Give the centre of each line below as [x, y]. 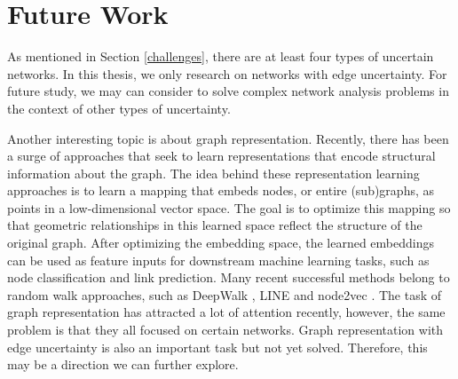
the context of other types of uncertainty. [119, 108]
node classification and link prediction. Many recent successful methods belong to [229, 277]
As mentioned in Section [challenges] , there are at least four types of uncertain [221, 56]
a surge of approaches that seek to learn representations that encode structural [221, 156]
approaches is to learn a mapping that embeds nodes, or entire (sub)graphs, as [221, 190]
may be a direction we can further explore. [123, 364]
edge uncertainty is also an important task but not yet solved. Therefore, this [217, 347]
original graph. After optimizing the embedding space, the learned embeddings [221, 243]
